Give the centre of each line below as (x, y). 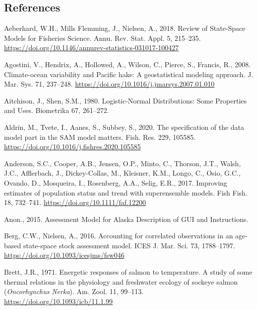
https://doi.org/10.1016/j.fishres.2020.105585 (72, 147)
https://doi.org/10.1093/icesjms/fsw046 (64, 255)
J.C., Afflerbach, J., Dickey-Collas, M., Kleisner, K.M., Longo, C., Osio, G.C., (122, 173)
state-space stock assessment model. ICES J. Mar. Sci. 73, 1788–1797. (129, 245)
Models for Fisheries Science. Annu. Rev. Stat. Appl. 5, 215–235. (102, 38)
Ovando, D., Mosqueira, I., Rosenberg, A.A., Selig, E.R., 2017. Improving (116, 182)
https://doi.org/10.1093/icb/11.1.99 (59, 301)
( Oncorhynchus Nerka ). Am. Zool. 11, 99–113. (74, 291)
